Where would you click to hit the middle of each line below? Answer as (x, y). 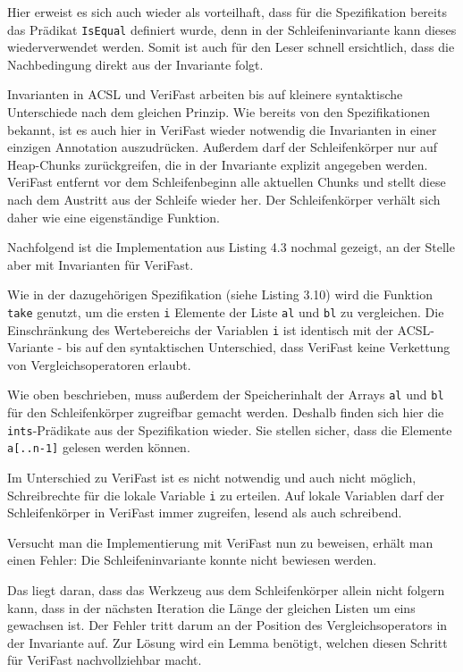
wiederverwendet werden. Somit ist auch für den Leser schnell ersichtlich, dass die (231, 47)
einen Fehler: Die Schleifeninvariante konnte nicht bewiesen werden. (192, 560)
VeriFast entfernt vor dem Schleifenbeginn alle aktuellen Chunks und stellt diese (227, 182)
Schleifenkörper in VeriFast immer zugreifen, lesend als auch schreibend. (205, 512)
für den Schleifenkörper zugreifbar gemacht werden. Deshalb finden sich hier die (226, 412)
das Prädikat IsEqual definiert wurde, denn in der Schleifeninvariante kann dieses (232, 29)
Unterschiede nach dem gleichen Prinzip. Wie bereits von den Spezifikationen (219, 112)
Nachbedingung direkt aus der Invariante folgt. (135, 64)
